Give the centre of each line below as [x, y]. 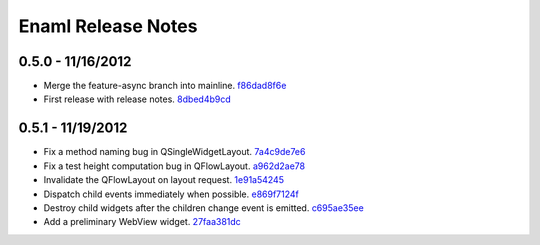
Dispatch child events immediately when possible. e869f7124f [171, 194]
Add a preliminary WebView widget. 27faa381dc [142, 222]
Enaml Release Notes [108, 26]
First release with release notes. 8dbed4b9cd [137, 99]
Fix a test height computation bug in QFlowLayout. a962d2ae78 [174, 166]
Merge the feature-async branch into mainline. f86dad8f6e [165, 86]
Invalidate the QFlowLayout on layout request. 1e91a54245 [164, 180]
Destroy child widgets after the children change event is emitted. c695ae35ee [203, 207]
